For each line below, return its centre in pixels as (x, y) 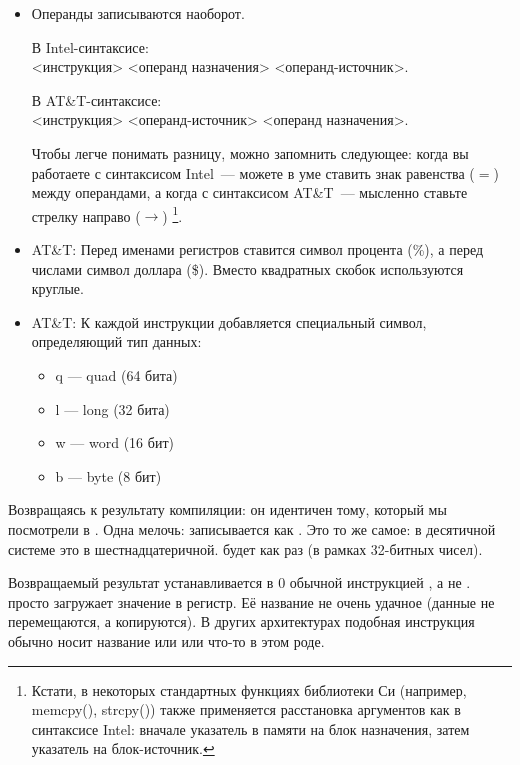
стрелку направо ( (86, 215)
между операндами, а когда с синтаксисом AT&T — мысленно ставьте (249, 192)
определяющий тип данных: (116, 341)
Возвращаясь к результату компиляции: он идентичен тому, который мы (227, 509)
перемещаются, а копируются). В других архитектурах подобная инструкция (241, 621)
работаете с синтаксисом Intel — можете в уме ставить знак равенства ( (253, 172)
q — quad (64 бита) (116, 374)
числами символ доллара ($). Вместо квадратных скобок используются (247, 268)
